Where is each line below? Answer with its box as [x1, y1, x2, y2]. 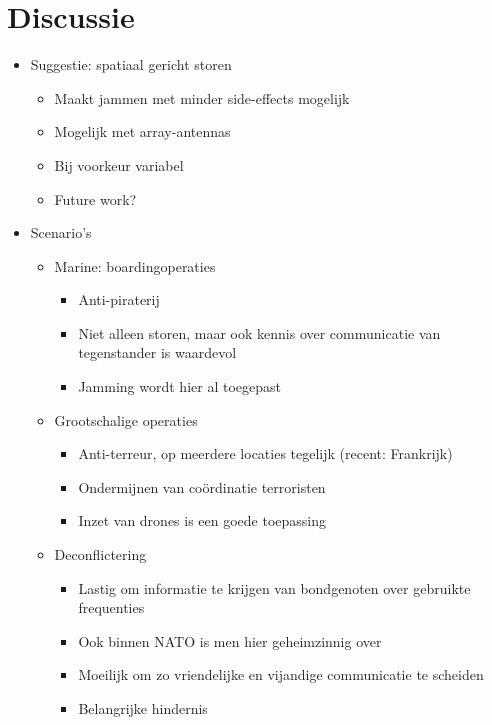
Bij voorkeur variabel [54, 154, 184, 175]
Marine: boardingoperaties [54, 255, 216, 276]
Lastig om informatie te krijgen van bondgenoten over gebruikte [78, 577, 471, 598]
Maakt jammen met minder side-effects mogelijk [54, 87, 350, 108]
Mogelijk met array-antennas [54, 121, 231, 142]
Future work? [54, 188, 137, 209]
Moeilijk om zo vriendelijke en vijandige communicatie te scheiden [78, 664, 484, 685]
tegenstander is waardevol [78, 342, 237, 363]
